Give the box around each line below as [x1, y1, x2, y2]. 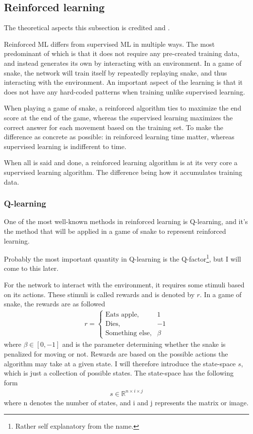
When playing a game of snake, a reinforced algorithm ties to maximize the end [4, 103, 241, 113]
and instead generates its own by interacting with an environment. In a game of [4, 57, 242, 68]
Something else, [105, 330, 152, 337]
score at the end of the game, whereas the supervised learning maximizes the [4, 112, 233, 122]
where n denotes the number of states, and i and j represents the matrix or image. [4, 397, 249, 407]
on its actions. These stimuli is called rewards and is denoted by [4, 289, 195, 299]
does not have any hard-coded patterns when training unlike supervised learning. [4, 86, 245, 96]
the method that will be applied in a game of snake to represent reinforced [4, 226, 226, 236]
